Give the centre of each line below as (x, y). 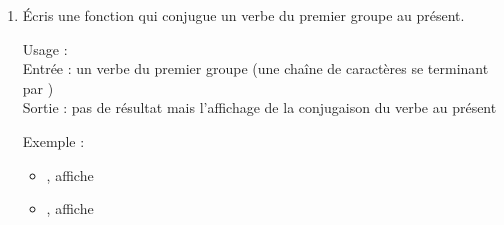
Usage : (45, 48)
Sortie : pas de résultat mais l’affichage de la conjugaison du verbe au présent (259, 107)
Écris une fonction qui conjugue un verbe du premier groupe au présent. (243, 15)
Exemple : (53, 140)
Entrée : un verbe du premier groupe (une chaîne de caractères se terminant (255, 68)
